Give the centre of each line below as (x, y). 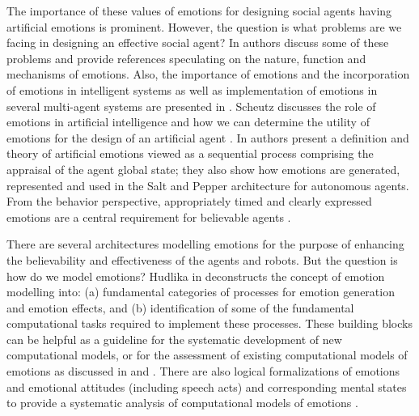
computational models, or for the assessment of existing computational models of (207, 355)
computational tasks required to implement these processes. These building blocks (209, 323)
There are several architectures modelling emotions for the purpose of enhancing (205, 244)
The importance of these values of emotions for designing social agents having (199, 11)
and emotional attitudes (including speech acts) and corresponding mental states (207, 386)
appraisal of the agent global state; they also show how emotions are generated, (203, 169)
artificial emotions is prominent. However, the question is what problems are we (204, 26)
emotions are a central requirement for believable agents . (149, 216)
